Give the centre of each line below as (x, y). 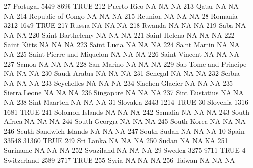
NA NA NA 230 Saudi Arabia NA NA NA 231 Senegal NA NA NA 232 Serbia (122, 73)
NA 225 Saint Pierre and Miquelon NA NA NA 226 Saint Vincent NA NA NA (122, 54)
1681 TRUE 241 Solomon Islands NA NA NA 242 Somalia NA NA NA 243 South (127, 111)
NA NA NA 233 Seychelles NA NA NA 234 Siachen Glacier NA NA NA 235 (118, 83)
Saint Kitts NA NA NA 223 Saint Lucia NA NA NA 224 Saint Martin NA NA (122, 44)
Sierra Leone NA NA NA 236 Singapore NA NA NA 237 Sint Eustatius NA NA (124, 92)
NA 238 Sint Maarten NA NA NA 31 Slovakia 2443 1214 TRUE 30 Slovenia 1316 (126, 102)
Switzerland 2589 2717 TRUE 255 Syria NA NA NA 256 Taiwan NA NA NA (120, 159)
